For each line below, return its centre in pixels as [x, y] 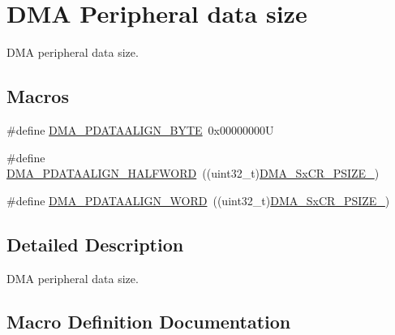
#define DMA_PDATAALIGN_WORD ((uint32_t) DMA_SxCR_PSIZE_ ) [198, 200]
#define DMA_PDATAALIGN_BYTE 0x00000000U [140, 129]
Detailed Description [95, 244]
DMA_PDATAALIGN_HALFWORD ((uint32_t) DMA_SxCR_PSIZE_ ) [193, 173]
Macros [38, 96]
